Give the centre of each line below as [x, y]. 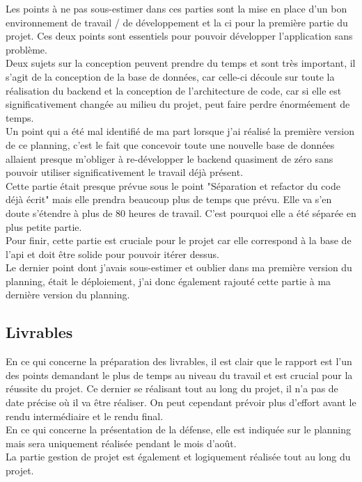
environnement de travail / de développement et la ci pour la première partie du [177, 22]
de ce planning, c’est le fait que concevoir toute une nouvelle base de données [170, 144]
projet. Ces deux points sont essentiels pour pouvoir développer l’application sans [179, 36]
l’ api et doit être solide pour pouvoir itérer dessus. [112, 254]
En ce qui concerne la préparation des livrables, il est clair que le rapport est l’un [179, 361]
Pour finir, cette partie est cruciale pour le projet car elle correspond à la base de [179, 240]
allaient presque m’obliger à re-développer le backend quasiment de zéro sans [170, 158]
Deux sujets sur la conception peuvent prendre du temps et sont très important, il [181, 63]
